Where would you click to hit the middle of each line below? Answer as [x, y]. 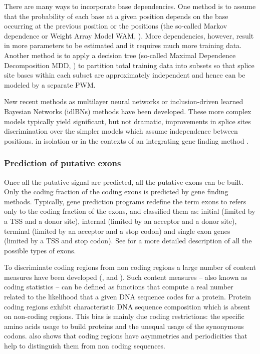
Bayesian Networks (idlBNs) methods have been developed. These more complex [128, 111]
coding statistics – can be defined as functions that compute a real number [119, 287]
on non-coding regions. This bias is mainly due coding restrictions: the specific [124, 316]
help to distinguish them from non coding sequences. [85, 346]
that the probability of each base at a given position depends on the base [116, 16]
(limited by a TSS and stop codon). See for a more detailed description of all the [128, 241]
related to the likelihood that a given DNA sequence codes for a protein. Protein [128, 297]
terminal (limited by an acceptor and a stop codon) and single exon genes [117, 231]
